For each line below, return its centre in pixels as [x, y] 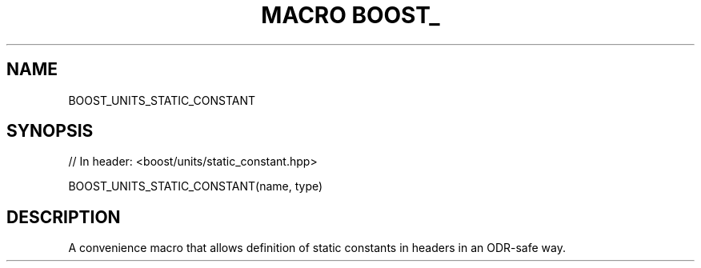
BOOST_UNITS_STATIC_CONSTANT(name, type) [196, 186]
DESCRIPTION [64, 217]
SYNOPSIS [50, 131]
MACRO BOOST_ [350, 15]
